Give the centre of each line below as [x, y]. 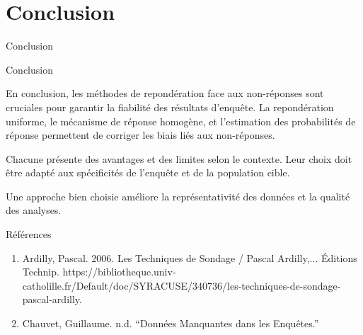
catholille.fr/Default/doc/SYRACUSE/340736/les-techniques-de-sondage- [181, 285]
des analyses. [34, 210]
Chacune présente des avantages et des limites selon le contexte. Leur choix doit [179, 158]
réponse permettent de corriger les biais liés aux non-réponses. [140, 135]
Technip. [41, 272]
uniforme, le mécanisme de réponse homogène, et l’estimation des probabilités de [181, 121]
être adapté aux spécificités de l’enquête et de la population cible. [148, 172]
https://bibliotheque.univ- [119, 272]
